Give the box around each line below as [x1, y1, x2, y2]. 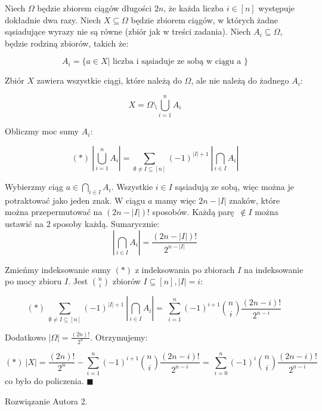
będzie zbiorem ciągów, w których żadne [131, 13, 278, 26]
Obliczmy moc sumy [5, 125, 79, 137]
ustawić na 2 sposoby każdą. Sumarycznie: [5, 217, 160, 230]
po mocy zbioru [5, 275, 62, 287]
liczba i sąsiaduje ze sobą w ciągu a [113, 57, 241, 66]
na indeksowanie [244, 263, 304, 275]
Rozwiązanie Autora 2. [5, 394, 88, 407]
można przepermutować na [5, 205, 103, 218]
